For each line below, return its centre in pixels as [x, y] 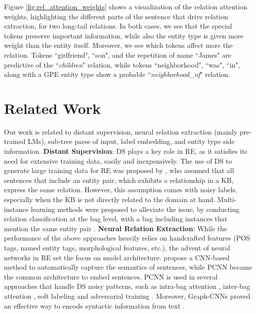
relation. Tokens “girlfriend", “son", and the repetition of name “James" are [118, 54]
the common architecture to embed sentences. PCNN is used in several [111, 276]
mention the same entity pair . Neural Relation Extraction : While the [116, 228]
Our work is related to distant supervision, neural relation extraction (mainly [121, 131]
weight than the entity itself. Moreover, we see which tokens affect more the [118, 45]
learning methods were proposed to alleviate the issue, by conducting [135, 209]
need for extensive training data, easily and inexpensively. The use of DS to [118, 160]
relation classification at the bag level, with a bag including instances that [116, 219]
